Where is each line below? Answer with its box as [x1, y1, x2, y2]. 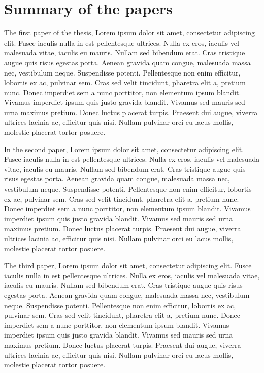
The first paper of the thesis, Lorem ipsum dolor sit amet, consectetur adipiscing [4, 27, 255, 38]
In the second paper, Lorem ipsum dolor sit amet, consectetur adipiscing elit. [4, 143, 244, 154]
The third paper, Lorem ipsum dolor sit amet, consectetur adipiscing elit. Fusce [4, 260, 252, 271]
